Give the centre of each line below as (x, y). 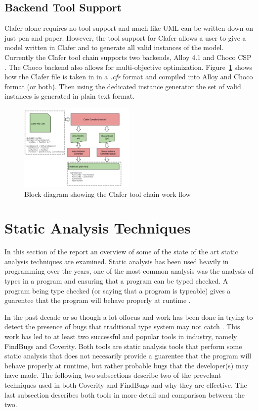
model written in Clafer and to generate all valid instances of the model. (114, 47)
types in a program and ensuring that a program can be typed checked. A (116, 281)
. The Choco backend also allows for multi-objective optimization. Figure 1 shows (129, 67)
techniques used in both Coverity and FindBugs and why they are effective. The (126, 384)
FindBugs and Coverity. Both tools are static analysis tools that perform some (123, 346)
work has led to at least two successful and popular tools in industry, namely (121, 336)
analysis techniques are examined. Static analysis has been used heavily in (117, 261)
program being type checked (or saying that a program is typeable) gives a (118, 290)
